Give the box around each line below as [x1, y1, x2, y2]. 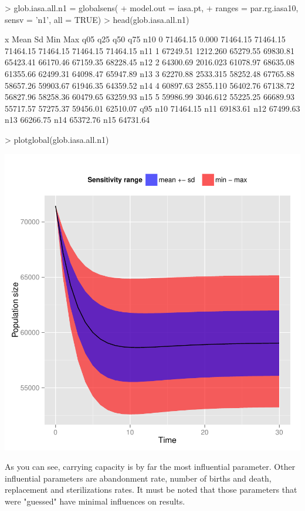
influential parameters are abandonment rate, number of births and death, [5, 472, 272, 484]
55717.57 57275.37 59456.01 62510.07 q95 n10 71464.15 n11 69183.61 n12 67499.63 [5, 102, 300, 114]
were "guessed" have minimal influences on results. [5, 495, 185, 507]
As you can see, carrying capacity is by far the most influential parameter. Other [5, 460, 296, 473]
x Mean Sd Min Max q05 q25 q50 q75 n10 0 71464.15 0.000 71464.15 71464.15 [5, 33, 286, 45]
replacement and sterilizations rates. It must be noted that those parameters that [5, 483, 297, 496]
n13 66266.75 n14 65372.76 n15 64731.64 [5, 113, 150, 126]
